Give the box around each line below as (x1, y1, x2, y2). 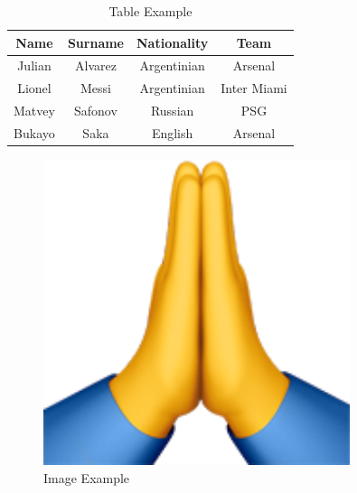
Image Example (43, 468, 130, 487)
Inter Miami (221, 79, 287, 98)
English (151, 123, 193, 142)
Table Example (108, 2, 193, 20)
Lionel (17, 79, 52, 98)
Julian (17, 56, 52, 75)
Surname (67, 33, 124, 51)
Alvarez (74, 56, 117, 75)
